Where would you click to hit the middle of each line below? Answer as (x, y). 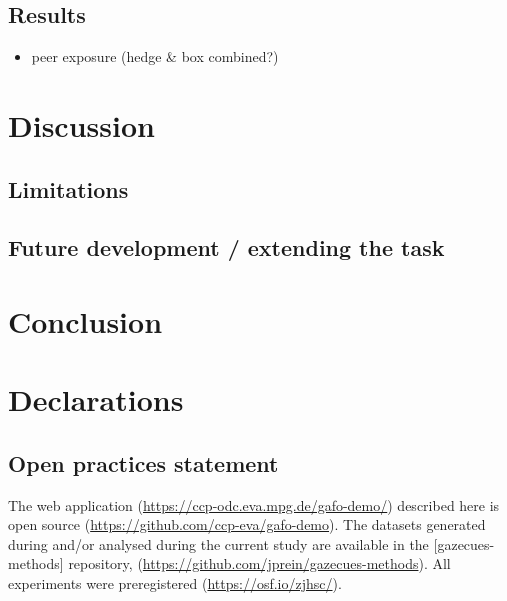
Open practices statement (143, 462)
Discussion (81, 124)
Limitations (68, 188)
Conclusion (85, 320)
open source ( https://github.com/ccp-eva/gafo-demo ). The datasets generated (247, 524)
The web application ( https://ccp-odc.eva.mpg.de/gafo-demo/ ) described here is (254, 504)
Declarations (96, 399)
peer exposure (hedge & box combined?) (155, 56)
